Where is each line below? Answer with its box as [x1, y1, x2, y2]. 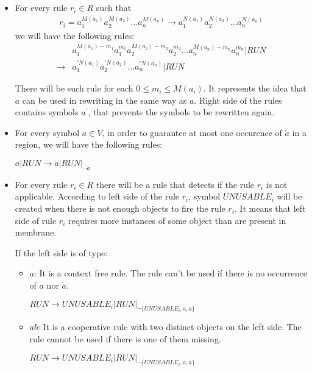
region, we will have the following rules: [15, 138, 163, 151]
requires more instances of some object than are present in [68, 214, 286, 226]
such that [96, 1, 132, 13]
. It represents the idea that [203, 82, 307, 95]
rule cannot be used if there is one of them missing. [29, 332, 221, 345]
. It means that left [234, 202, 306, 214]
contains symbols [15, 106, 79, 118]
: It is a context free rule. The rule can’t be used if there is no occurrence [34, 267, 308, 279]
